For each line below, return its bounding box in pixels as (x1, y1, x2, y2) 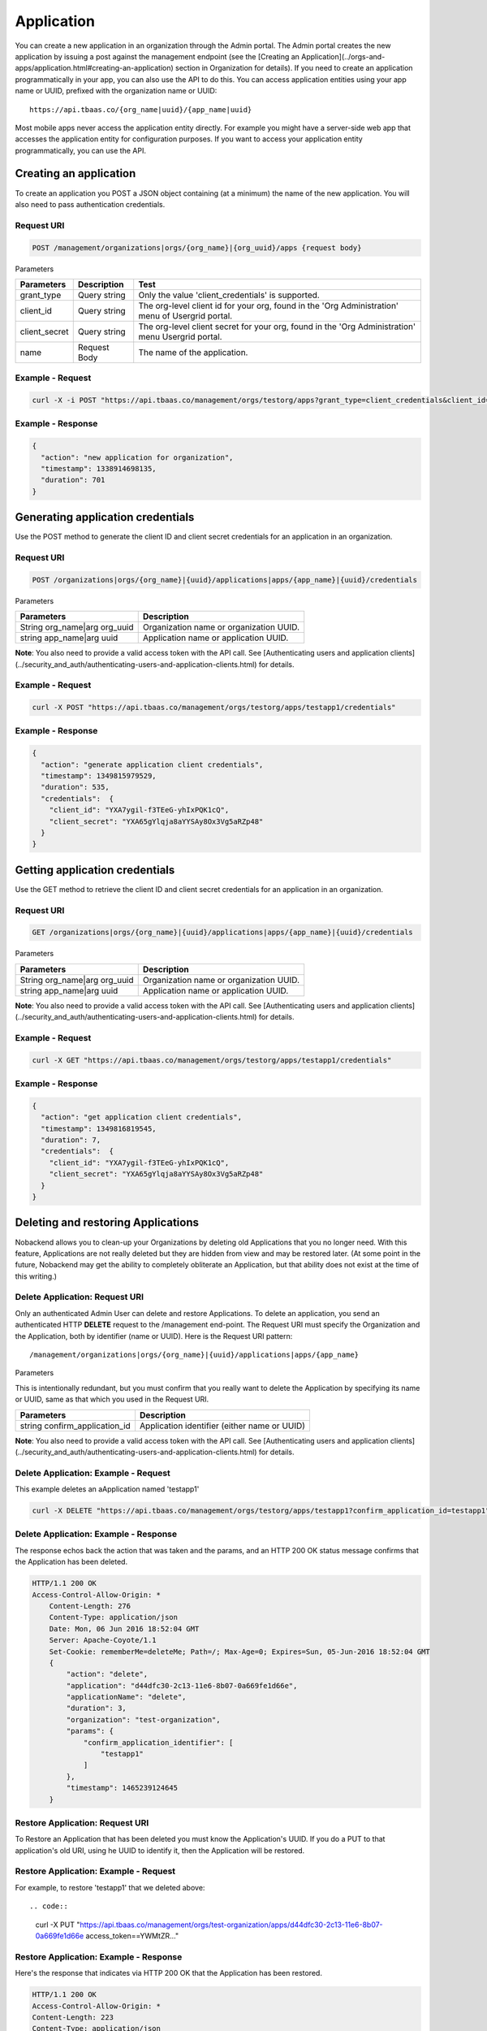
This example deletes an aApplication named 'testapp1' (15, 1484, 200, 1494)
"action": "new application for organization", (41, 453, 234, 462)
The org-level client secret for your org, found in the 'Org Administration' (138, 321, 416, 332)
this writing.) (15, 1271, 57, 1281)
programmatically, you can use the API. (15, 145, 146, 155)
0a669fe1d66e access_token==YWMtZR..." (35, 1931, 179, 1941)
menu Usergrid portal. (138, 331, 222, 342)
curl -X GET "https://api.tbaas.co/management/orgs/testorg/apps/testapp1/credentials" (32, 1055, 392, 1064)
